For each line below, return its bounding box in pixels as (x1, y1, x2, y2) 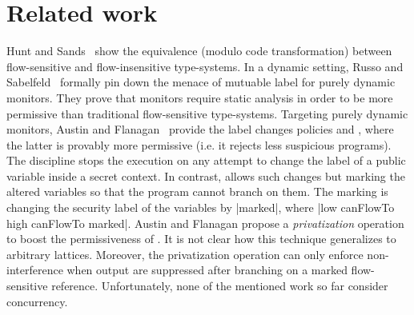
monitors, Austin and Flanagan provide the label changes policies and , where (6, 121, 394, 138)
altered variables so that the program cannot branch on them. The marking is (6, 183, 388, 200)
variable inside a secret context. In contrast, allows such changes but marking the (6, 167, 405, 184)
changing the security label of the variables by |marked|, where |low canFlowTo (6, 199, 395, 216)
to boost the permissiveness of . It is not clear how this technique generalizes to (6, 230, 396, 247)
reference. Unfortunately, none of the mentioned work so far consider (51, 277, 388, 294)
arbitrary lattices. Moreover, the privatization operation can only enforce (6, 245, 364, 262)
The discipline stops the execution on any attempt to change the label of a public (6, 152, 406, 169)
